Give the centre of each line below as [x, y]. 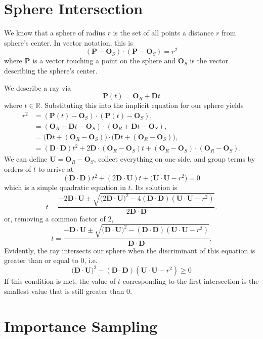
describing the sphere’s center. [51, 70]
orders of [18, 169]
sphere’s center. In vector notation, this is [69, 42]
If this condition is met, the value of [60, 281]
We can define [26, 159]
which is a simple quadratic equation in [65, 187]
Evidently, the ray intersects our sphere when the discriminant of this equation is [130, 250]
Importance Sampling [81, 326]
